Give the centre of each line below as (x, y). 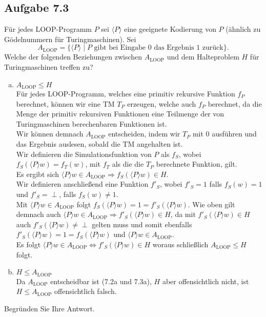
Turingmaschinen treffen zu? (49, 66)
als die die (128, 164)
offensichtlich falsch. (86, 291)
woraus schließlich (180, 244)
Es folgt (28, 244)
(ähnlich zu (243, 29)
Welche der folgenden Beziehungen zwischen (73, 57)
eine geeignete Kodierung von (170, 29)
